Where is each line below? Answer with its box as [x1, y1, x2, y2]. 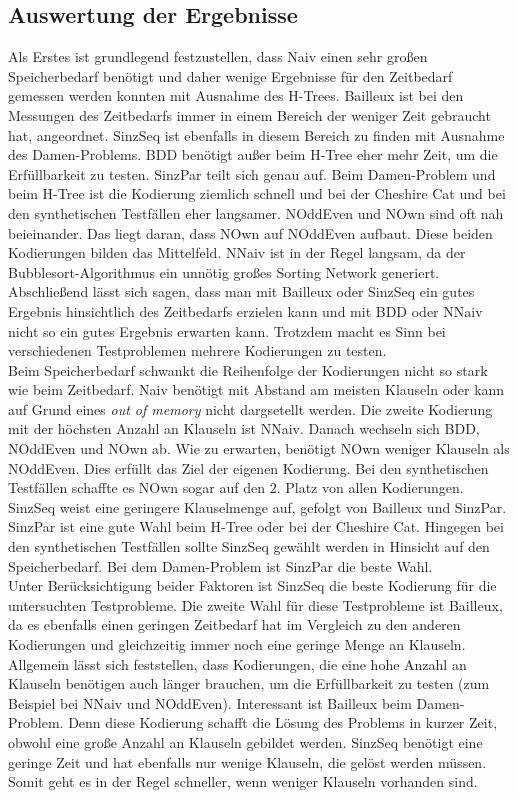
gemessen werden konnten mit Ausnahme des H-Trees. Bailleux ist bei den [8, 85, 464, 106]
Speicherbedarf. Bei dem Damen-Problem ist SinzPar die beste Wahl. [8, 555, 433, 576]
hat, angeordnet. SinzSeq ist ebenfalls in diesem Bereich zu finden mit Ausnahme [8, 124, 505, 145]
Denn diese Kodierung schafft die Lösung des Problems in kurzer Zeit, [68, 712, 498, 733]
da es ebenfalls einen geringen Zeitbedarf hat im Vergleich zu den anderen [8, 614, 461, 635]
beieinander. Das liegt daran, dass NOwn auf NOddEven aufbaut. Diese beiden [8, 222, 493, 243]
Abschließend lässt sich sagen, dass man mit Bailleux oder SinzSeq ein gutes [8, 281, 475, 302]
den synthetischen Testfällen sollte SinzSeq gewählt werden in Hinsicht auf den [8, 536, 490, 557]
